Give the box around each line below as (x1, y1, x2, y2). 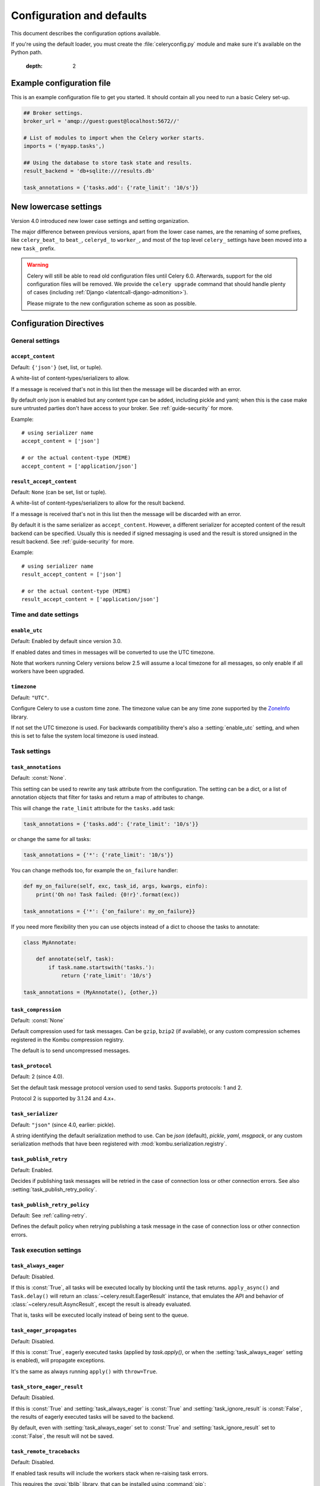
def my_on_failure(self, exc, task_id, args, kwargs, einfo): (23, 883, 208, 890)
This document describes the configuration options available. (11, 30, 161, 37)
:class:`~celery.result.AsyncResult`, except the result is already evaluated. (11, 1301, 192, 1308)
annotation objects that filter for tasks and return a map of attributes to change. (11, 794, 204, 801)
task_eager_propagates (11, 1327, 77, 1334)
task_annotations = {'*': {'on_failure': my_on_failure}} (23, 908, 196, 915)
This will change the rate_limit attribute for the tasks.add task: (11, 804, 175, 811)
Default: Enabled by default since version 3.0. (11, 638, 122, 645)
